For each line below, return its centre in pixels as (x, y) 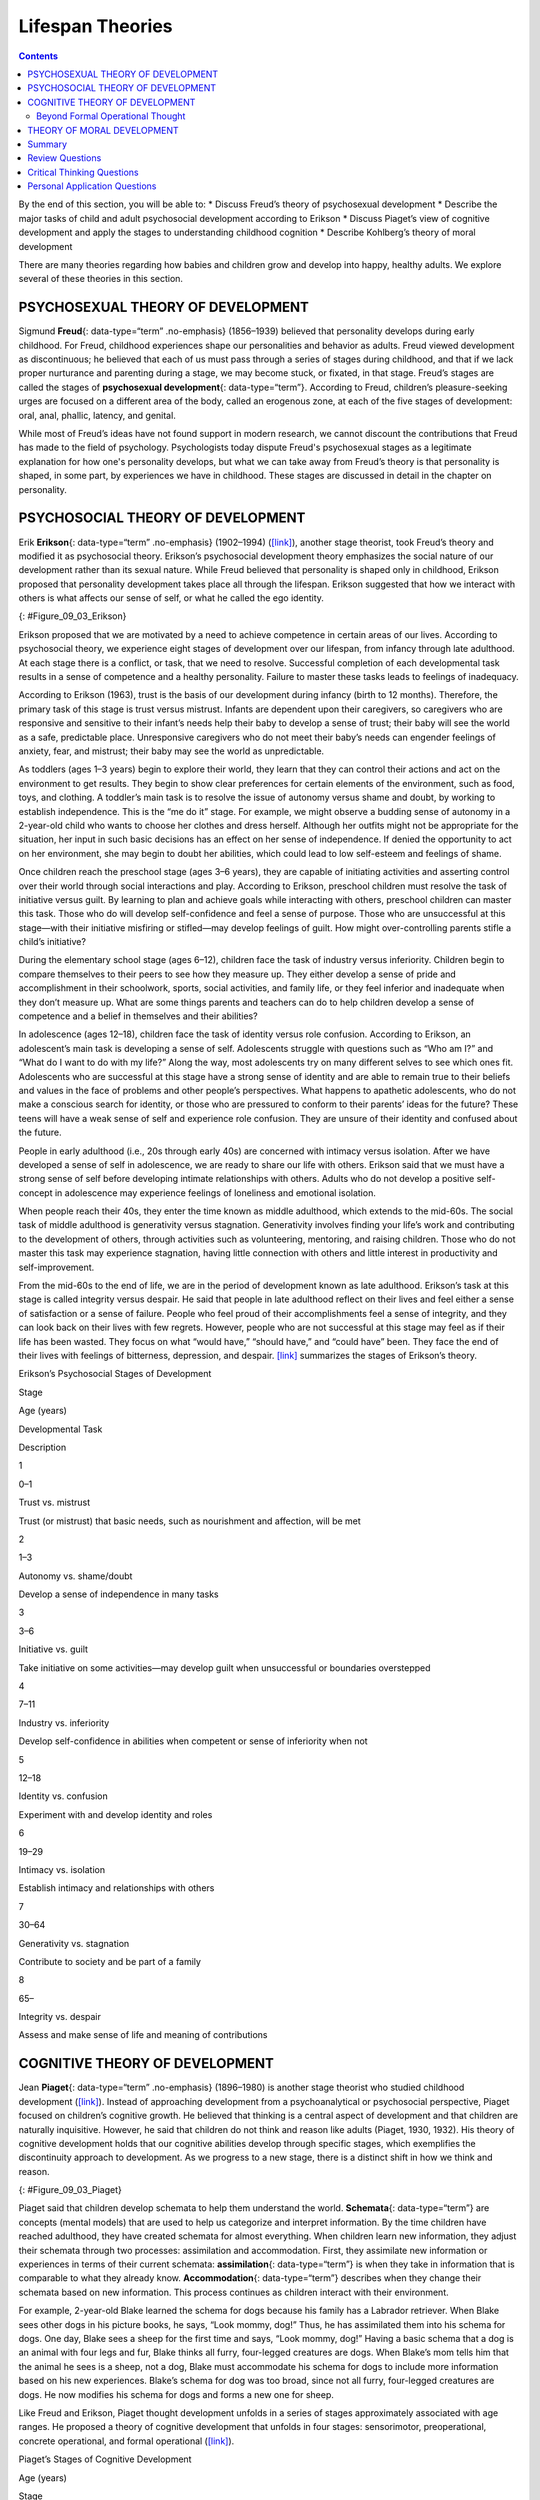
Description (42, 1447)
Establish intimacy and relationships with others (116, 1888)
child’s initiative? (52, 942)
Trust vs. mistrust (54, 1502)
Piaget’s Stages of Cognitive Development (105, 2459)
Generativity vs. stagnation (74, 1943)
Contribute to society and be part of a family (110, 1961)
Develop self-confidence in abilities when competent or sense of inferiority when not (193, 1741)
